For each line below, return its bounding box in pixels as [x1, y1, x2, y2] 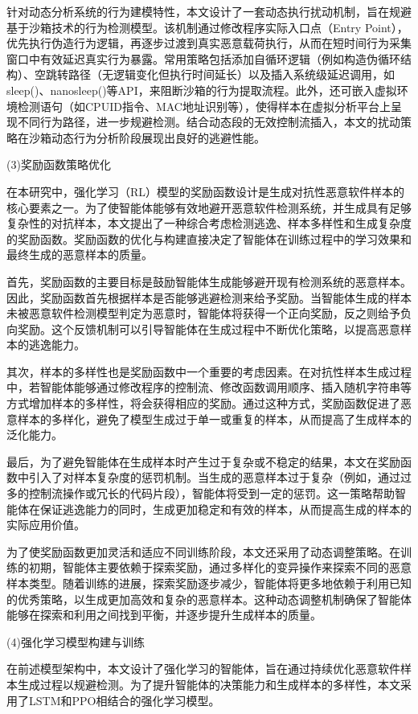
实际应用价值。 [6, 516, 85, 533]
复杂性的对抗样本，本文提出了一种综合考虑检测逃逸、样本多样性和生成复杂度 [6, 215, 412, 232]
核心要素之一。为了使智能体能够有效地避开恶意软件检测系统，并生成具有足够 [6, 199, 412, 215]
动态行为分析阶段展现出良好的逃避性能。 [51, 129, 265, 146]
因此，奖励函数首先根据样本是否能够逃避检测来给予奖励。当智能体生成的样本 [6, 289, 412, 306]
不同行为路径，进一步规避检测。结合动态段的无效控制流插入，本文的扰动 [17, 113, 400, 130]
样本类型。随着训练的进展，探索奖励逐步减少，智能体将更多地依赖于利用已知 [6, 575, 412, 591]
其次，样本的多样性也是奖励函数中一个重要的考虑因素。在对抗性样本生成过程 [6, 363, 412, 380]
